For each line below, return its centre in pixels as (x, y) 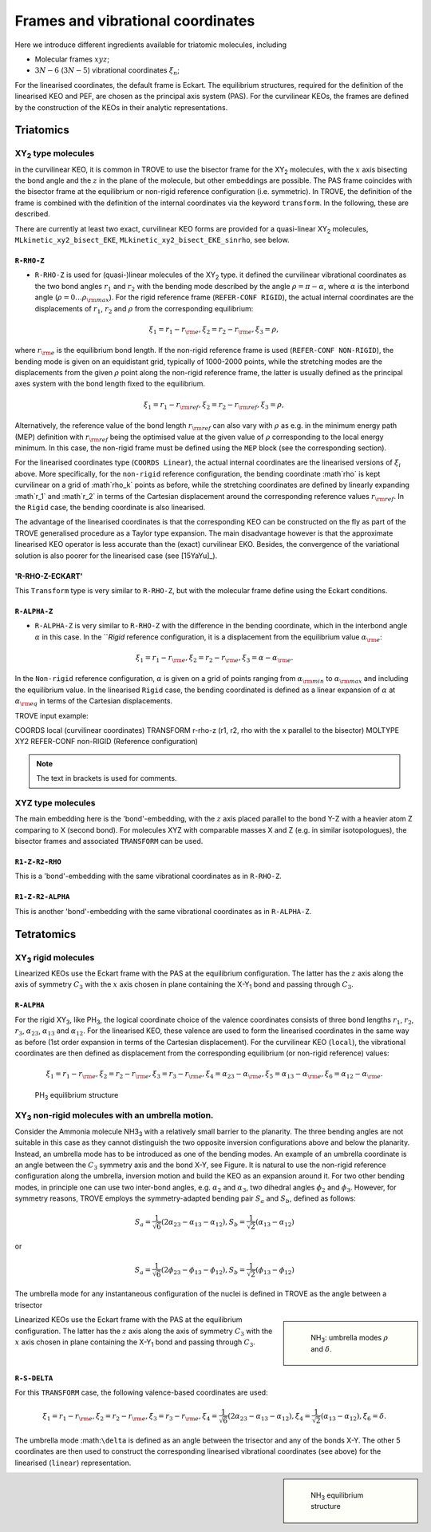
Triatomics (42, 131)
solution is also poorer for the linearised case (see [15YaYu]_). (116, 556)
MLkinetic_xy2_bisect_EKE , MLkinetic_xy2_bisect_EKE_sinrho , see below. (152, 240)
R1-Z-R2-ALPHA (42, 897)
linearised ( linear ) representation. (73, 1463)
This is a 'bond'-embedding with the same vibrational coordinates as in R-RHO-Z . (148, 876)
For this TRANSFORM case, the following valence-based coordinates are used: (141, 1392)
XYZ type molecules (55, 802)
